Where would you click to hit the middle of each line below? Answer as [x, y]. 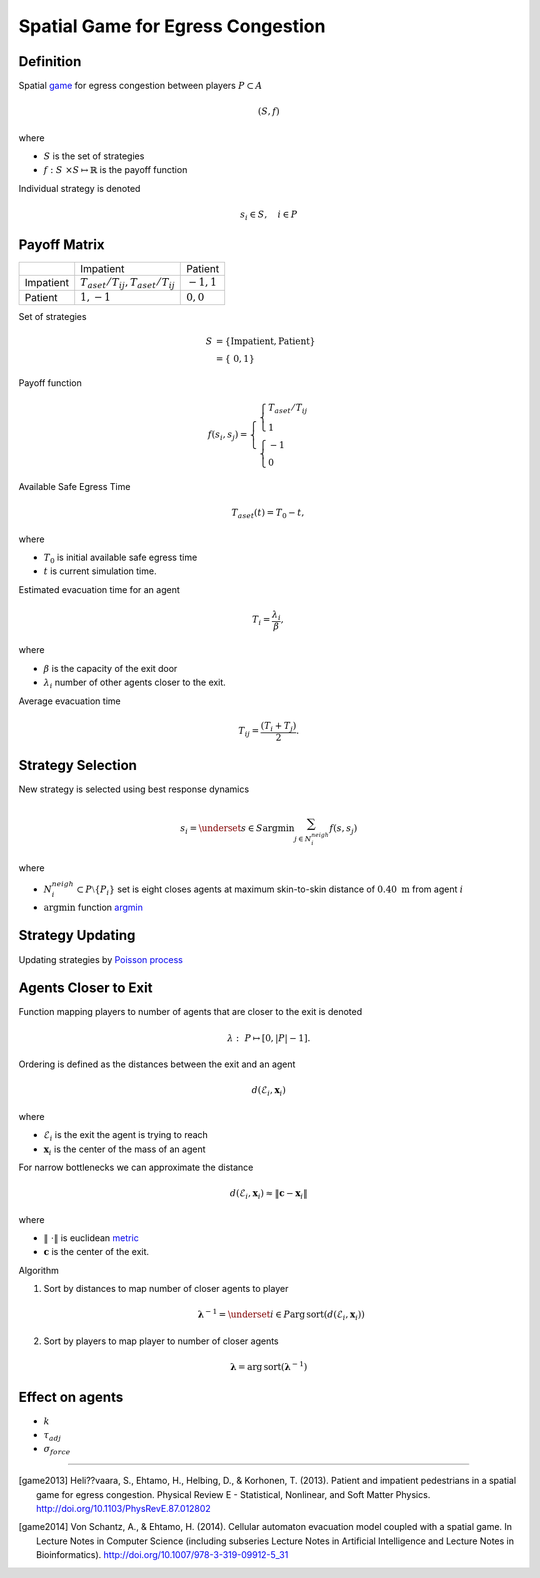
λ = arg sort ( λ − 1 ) [269, 1366]
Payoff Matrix [61, 245]
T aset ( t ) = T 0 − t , [268, 513]
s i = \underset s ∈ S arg [229, 829]
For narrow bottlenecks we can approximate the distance [136, 1167]
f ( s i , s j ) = [227, 435]
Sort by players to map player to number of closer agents [161, 1341]
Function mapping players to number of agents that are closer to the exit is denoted [190, 1012]
